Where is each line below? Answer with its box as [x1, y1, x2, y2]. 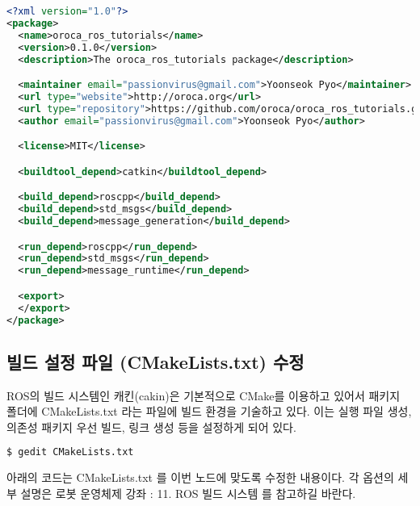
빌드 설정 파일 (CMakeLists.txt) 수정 [6, 349, 304, 374]
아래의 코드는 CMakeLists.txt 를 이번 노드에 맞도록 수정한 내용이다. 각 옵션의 [6, 469, 394, 486]
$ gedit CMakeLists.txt [6, 446, 134, 458]
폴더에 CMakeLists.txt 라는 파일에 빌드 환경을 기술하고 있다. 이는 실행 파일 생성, [6, 403, 412, 420]
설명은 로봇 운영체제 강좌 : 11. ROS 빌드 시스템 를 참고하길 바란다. [20, 484, 356, 501]
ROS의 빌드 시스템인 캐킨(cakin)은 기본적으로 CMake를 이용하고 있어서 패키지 [6, 387, 401, 404]
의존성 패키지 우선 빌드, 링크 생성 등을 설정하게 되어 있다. [6, 418, 296, 435]
